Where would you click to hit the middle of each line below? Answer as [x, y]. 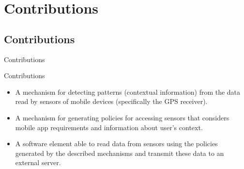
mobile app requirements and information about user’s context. [109, 127]
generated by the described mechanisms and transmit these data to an [120, 153]
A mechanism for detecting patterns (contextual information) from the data [128, 92]
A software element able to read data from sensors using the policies [116, 144]
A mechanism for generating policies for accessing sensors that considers [122, 117]
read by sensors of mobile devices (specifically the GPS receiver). [111, 101]
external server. [38, 162]
